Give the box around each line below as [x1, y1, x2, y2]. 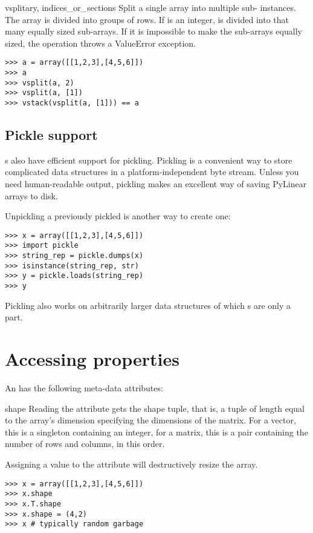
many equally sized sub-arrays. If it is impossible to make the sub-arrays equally [5, 25, 302, 38]
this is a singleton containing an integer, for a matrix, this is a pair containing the [5, 425, 308, 438]
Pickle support [5, 125, 98, 144]
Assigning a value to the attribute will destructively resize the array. [5, 458, 258, 471]
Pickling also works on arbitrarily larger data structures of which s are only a [5, 299, 291, 311]
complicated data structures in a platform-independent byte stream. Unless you [5, 165, 299, 178]
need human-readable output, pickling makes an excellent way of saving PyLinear [5, 177, 307, 190]
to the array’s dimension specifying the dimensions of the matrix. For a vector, [5, 414, 296, 426]
